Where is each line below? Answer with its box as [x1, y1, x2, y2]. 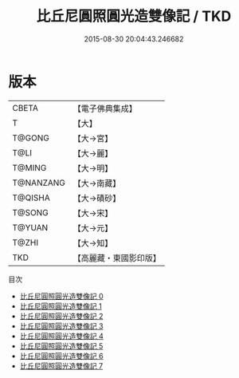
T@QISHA [12, 192, 50, 203]
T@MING [12, 162, 47, 173]
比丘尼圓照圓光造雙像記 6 [19, 351, 104, 360]
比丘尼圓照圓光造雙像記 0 [19, 291, 104, 301]
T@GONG [12, 132, 49, 144]
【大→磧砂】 [72, 192, 121, 203]
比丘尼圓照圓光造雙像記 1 [19, 301, 102, 311]
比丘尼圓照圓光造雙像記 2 [19, 311, 104, 321]
